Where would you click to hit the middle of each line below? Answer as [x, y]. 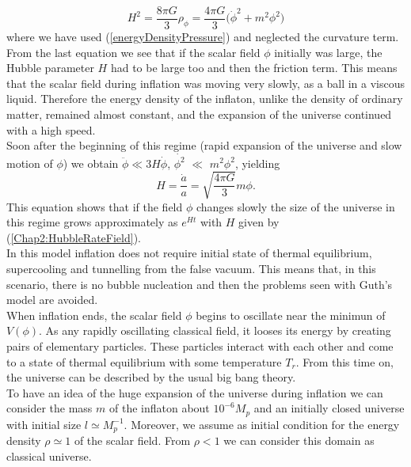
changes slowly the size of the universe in [295, 206]
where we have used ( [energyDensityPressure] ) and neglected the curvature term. [203, 37]
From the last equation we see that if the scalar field [133, 52]
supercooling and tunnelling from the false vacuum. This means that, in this [191, 269]
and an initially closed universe [329, 408]
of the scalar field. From [132, 440]
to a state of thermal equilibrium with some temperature [144, 361]
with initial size [44, 424]
